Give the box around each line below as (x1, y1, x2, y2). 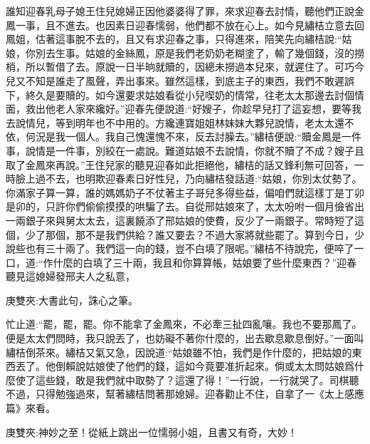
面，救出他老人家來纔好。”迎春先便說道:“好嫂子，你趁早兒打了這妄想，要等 (6, 101, 352, 116)
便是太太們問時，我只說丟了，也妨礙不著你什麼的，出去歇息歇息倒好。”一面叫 (6, 331, 364, 346)
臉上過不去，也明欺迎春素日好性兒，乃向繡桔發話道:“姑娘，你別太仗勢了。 (15, 171, 362, 186)
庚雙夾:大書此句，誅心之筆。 (6, 292, 138, 307)
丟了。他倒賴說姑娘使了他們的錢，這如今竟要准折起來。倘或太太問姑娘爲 (15, 358, 354, 373)
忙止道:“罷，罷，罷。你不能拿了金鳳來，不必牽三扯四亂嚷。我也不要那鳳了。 (6, 316, 362, 331)
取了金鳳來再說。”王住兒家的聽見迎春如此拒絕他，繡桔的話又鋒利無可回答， (6, 157, 354, 172)
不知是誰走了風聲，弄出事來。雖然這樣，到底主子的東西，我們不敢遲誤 (25, 73, 354, 88)
